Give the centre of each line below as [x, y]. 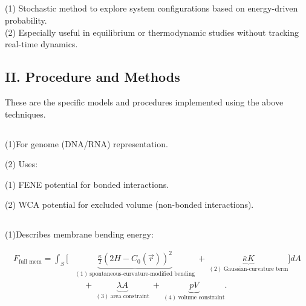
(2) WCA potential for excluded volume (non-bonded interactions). [129, 205]
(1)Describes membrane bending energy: [79, 234]
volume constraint [201, 297]
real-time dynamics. [41, 44]
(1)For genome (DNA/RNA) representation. [86, 143]
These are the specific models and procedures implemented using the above [144, 101]
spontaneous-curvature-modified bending [142, 274]
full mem [30, 261]
